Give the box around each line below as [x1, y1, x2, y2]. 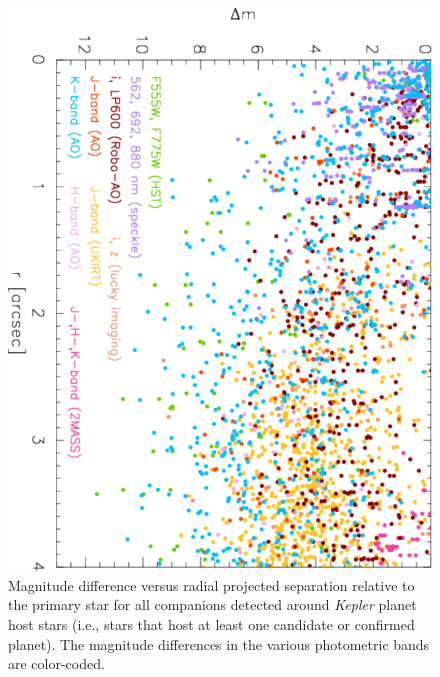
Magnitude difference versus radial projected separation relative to [8, 574, 415, 595]
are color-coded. [8, 653, 105, 674]
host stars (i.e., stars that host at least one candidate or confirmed [8, 613, 415, 634]
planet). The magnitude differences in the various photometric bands [8, 633, 430, 654]
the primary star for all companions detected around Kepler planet [8, 594, 417, 615]
